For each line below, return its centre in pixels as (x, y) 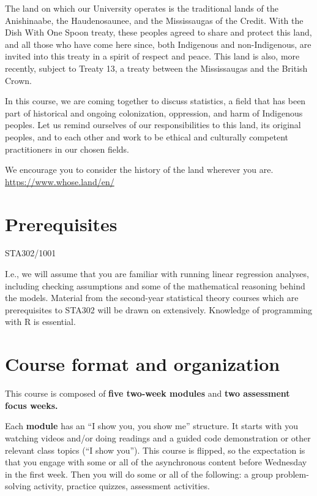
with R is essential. (40, 322)
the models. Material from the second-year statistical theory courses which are (152, 298)
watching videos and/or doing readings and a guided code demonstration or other (158, 437)
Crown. (18, 80)
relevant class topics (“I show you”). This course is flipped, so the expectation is (155, 450)
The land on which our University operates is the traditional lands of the (142, 8)
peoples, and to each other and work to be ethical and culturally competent (147, 136)
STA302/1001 (31, 253)
